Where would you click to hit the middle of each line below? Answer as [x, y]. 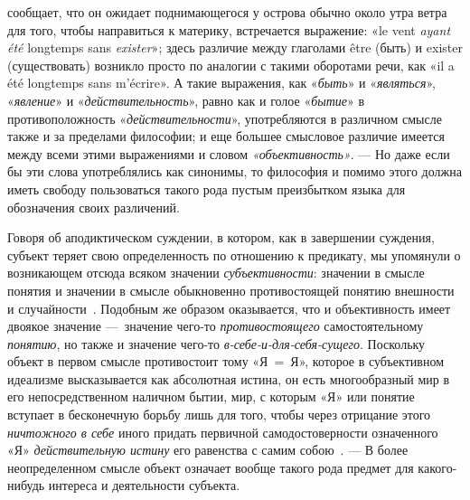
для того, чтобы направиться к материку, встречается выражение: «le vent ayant [229, 29]
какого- [437, 467]
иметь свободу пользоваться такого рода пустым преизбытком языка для [207, 189]
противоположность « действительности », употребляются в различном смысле [225, 118]
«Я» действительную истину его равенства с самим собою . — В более [208, 450]
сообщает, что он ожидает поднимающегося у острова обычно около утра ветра [227, 12]
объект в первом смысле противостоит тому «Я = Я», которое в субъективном [226, 361]
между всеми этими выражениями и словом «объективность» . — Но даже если [229, 153]
